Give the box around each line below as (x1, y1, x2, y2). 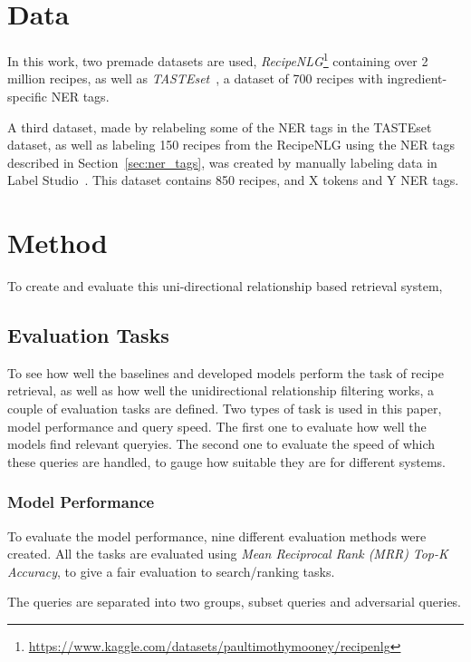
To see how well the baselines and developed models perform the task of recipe (7, 363, 444, 382)
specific (7, 86, 48, 105)
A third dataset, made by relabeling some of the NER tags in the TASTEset (7, 117, 432, 136)
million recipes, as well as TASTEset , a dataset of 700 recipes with (7, 69, 383, 88)
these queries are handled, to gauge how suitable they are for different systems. (7, 452, 447, 471)
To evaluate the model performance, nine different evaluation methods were (7, 526, 427, 545)
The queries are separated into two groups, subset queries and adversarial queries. (7, 592, 462, 611)
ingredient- (387, 69, 447, 88)
